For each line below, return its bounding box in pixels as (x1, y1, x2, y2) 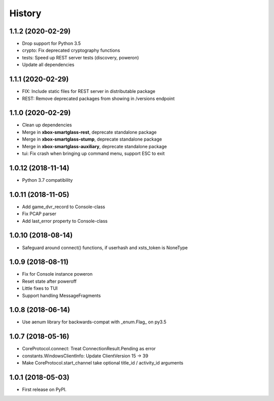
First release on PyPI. (22, 386, 67, 393)
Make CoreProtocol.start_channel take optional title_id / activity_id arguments (22, 360, 184, 366)
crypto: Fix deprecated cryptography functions (22, 47, 120, 53)
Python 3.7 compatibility (22, 177, 73, 183)
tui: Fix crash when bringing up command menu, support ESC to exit (22, 150, 165, 156)
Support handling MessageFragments (22, 292, 101, 298)
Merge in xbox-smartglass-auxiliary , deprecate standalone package (22, 143, 167, 149)
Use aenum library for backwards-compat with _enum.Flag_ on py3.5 (22, 319, 167, 325)
